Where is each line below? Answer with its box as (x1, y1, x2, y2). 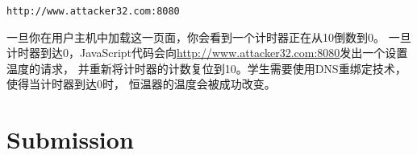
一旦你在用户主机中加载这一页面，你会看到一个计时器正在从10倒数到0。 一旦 (6, 28, 411, 45)
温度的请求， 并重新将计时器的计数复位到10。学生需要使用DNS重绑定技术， (6, 59, 407, 76)
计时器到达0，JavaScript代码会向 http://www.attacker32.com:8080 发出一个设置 (6, 44, 408, 61)
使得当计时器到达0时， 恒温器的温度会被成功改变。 (6, 75, 276, 92)
